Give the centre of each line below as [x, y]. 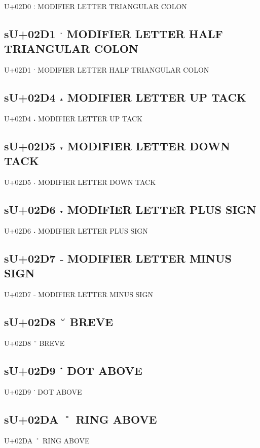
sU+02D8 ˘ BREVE [59, 322]
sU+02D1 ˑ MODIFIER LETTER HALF [114, 33]
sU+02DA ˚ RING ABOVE [81, 419]
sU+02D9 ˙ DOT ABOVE [73, 370]
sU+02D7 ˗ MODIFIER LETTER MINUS [118, 258]
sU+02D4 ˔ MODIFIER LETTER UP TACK [125, 97]
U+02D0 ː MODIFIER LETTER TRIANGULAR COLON [96, 6]
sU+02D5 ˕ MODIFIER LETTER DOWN [117, 146]
